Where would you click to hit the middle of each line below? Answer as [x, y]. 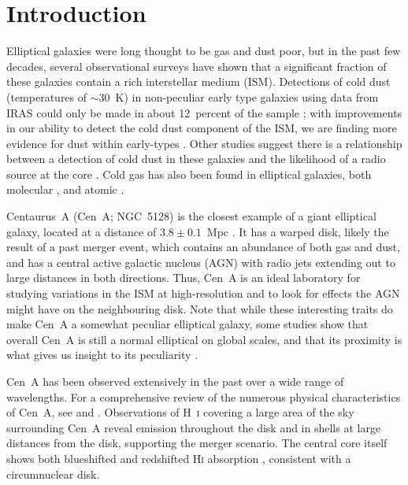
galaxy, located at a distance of [82, 231]
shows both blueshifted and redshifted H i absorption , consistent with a [179, 458]
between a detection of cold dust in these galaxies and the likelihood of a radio [196, 159]
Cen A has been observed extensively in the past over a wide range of [175, 381]
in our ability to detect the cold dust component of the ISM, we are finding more [202, 128]
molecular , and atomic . [65, 189]
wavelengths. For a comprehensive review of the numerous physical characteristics [204, 396]
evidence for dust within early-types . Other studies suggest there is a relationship [204, 143]
